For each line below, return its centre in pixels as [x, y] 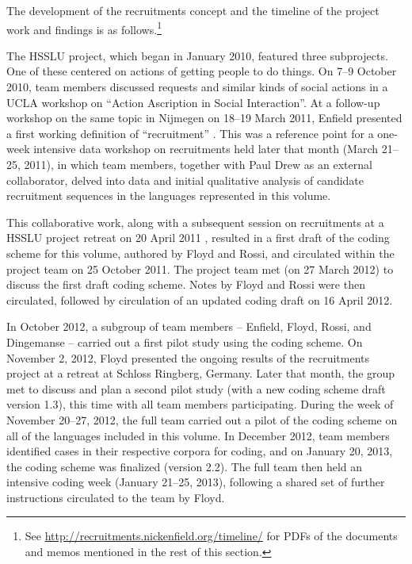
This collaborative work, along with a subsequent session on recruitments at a [195, 222]
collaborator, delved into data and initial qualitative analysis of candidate [185, 180]
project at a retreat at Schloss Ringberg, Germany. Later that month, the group [201, 373]
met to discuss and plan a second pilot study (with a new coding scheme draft [196, 388]
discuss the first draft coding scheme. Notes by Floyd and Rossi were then [186, 284]
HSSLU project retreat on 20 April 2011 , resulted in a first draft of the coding [198, 238]
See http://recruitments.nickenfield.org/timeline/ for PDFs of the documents [211, 536]
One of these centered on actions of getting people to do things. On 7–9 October [202, 71]
